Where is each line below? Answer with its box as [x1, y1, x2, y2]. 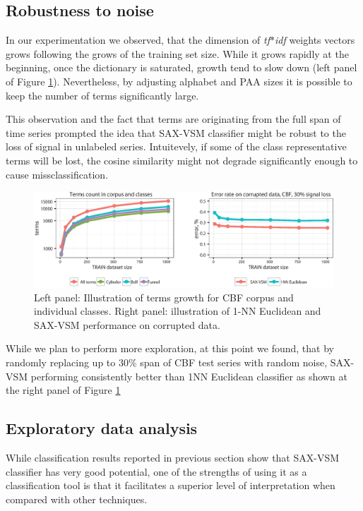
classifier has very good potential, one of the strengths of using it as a [6, 464, 307, 479]
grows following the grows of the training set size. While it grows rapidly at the [6, 46, 349, 61]
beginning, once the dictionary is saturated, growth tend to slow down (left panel [6, 60, 357, 75]
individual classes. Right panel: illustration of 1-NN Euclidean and [34, 303, 321, 318]
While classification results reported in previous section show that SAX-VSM [6, 450, 340, 464]
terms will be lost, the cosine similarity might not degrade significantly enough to [6, 152, 358, 167]
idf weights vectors [275, 32, 355, 47]
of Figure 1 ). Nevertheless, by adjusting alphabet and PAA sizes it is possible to [6, 73, 352, 88]
